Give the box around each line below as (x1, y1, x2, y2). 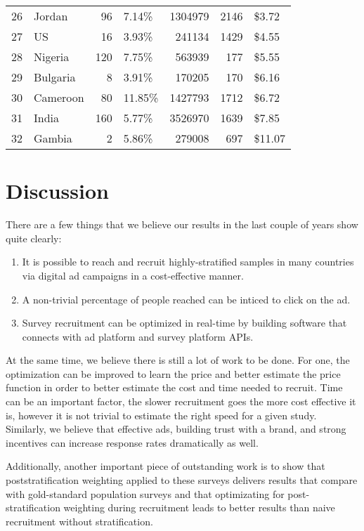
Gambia (34, 130, 72, 146)
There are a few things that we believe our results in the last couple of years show (6, 217, 358, 232)
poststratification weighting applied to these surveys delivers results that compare (6, 473, 358, 487)
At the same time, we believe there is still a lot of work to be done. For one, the (6, 353, 350, 367)
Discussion (6, 176, 109, 205)
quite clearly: (6, 230, 62, 245)
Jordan (34, 8, 68, 24)
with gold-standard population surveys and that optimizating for (6, 486, 285, 501)
